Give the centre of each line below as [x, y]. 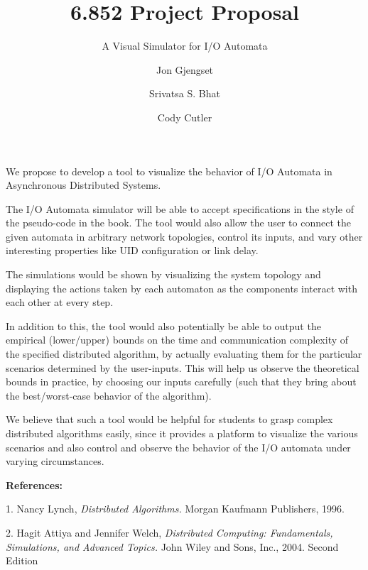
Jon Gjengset [185, 69]
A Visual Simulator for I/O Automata [185, 46]
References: [34, 484]
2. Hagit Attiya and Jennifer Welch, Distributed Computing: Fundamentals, [169, 532]
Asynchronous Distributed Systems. [83, 185]
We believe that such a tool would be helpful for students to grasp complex [169, 419]
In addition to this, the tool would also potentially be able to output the [163, 325]
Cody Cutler [185, 117]
